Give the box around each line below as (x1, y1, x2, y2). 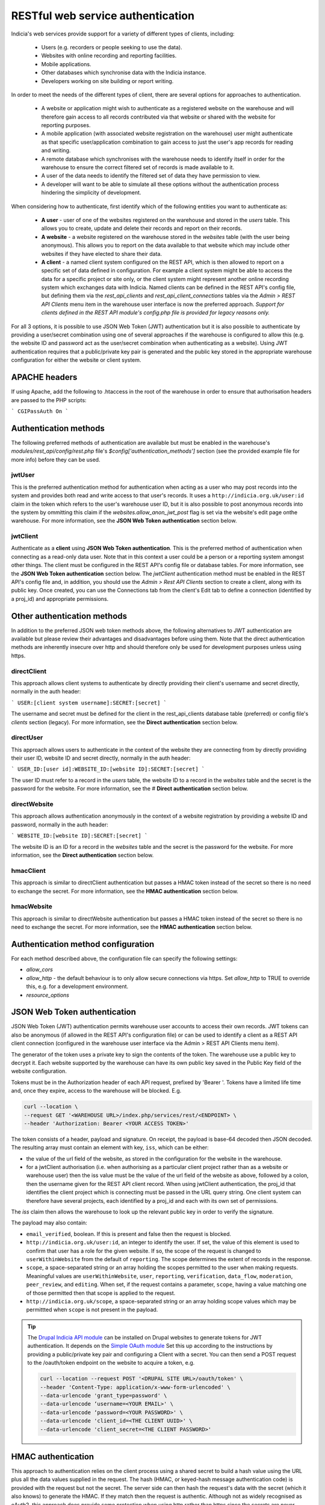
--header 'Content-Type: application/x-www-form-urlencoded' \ (40, 1383, 231, 1391)
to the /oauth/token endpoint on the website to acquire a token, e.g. (27, 1359, 195, 1367)
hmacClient (11, 866, 46, 875)
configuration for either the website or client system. (11, 356, 141, 364)
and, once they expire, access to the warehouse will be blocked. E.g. (11, 1087, 182, 1094)
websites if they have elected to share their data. (41, 250, 162, 257)
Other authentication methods (11, 611, 128, 621)
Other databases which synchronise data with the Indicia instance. (41, 69, 206, 76)
